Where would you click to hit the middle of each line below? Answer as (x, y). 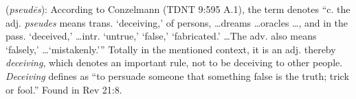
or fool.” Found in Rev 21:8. (64, 89)
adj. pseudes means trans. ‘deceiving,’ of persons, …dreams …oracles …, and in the (177, 22)
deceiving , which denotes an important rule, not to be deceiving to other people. (174, 62)
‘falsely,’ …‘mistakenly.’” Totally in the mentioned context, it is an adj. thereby (171, 49)
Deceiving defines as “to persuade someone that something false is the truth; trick (177, 75)
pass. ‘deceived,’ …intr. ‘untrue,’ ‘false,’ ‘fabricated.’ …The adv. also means (161, 36)
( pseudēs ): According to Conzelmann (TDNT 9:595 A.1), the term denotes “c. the (178, 9)
